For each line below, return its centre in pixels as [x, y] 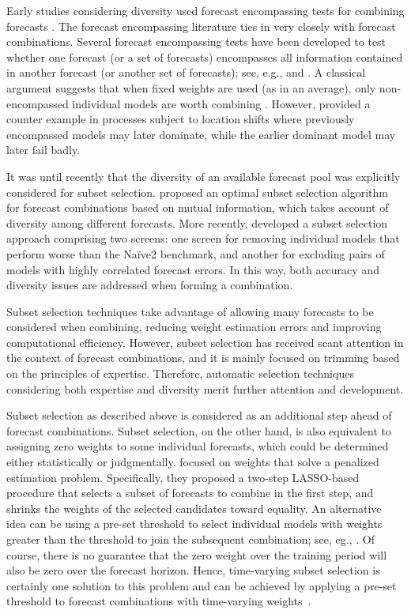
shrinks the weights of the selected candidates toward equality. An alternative [194, 508]
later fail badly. [43, 150]
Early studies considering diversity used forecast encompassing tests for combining [205, 10]
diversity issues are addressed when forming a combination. [150, 285]
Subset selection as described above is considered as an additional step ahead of [199, 415]
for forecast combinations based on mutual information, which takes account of [198, 207]
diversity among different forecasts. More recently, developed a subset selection [197, 222]
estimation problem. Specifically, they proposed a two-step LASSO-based [183, 477]
